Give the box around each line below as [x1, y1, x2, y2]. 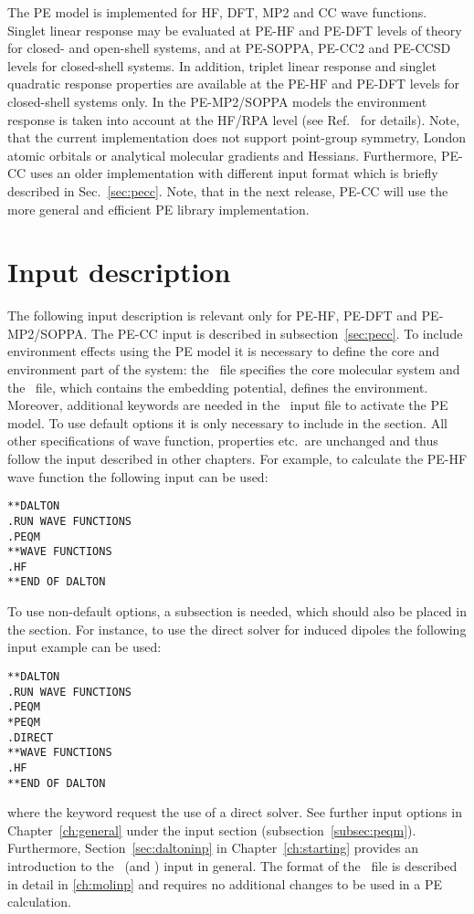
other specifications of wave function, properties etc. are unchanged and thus [7, 431, 438, 450]
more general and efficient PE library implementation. [7, 199, 310, 218]
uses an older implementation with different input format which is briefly [29, 163, 438, 183]
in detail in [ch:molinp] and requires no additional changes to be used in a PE [7, 874, 442, 893]
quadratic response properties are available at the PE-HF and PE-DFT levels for [7, 74, 460, 93]
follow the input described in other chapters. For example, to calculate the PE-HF [7, 449, 468, 468]
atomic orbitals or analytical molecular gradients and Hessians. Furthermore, [7, 145, 437, 164]
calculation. [7, 892, 72, 911]
